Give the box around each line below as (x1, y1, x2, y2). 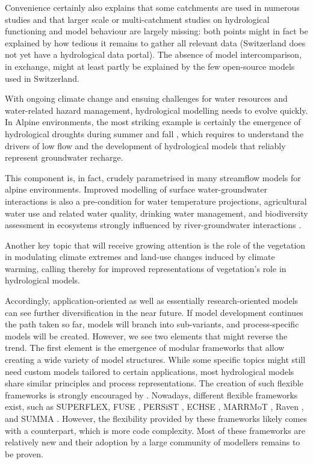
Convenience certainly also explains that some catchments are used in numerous (5, 1, 300, 13)
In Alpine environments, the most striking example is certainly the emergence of (5, 116, 301, 128)
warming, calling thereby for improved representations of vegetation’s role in (5, 262, 287, 274)
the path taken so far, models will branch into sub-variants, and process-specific (5, 318, 299, 330)
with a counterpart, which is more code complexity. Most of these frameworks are (5, 424, 306, 436)
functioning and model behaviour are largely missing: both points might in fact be (5, 25, 308, 37)
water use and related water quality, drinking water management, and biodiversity (5, 206, 308, 219)
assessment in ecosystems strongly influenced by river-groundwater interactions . (5, 218, 302, 231)
